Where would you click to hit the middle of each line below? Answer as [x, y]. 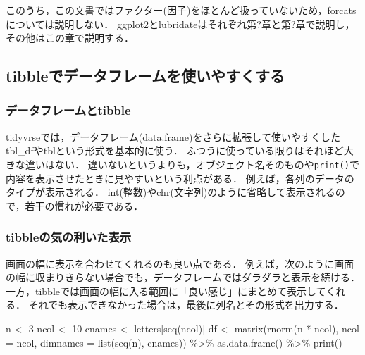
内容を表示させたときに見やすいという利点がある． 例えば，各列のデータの [180, 178]
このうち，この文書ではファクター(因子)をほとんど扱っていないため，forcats [181, 10]
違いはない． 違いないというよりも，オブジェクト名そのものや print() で [192, 164]
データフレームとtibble [68, 110]
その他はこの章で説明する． [70, 38]
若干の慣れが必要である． [84, 205]
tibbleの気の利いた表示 [69, 237]
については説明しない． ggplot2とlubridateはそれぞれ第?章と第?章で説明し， [180, 24]
